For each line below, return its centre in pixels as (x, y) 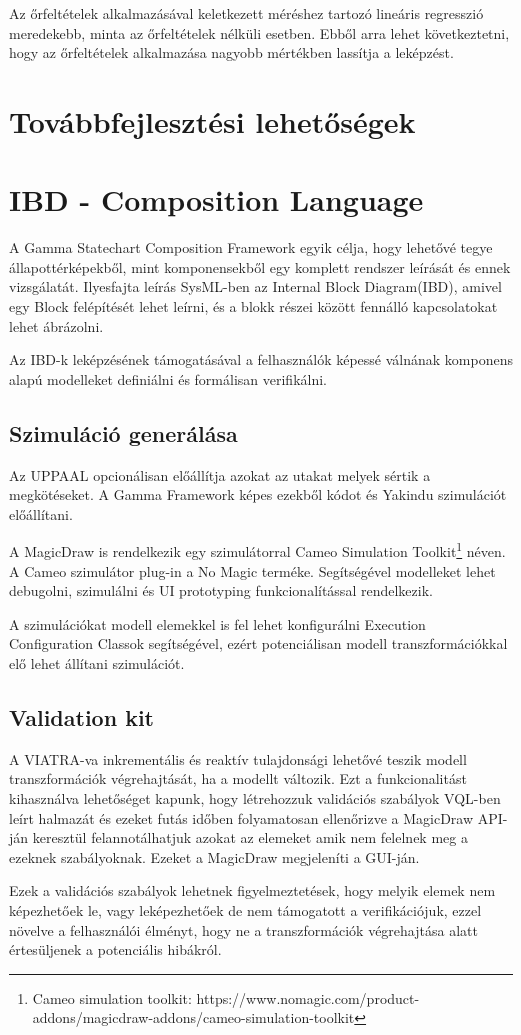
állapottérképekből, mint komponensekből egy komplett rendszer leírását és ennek (260, 266)
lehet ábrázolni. (56, 325)
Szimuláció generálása (123, 432)
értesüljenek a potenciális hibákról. (115, 949)
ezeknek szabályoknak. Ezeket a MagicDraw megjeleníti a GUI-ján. (214, 856)
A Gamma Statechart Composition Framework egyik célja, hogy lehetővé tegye (251, 247)
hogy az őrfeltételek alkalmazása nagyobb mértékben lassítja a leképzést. (231, 52)
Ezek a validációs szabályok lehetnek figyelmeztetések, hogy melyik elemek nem (252, 890)
